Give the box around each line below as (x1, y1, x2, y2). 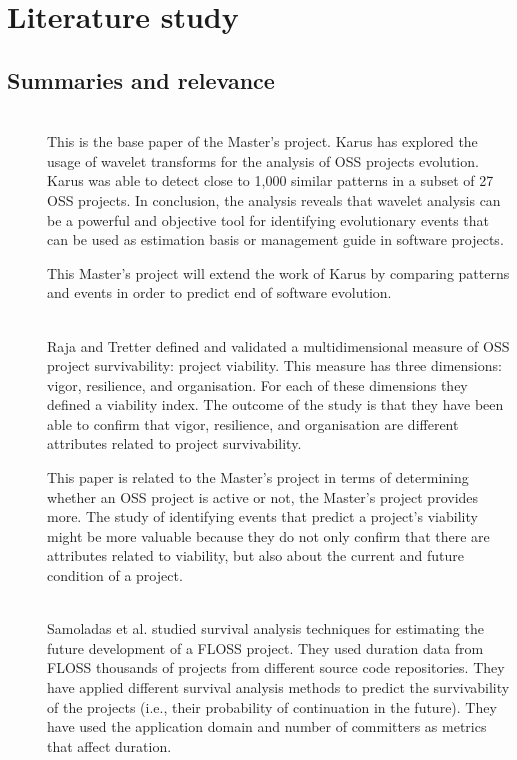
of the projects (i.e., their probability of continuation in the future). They (47, 696, 497, 717)
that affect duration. (47, 735, 172, 756)
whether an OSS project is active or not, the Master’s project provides (47, 486, 479, 507)
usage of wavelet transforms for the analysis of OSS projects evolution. (47, 150, 479, 171)
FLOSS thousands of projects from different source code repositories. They (47, 657, 505, 678)
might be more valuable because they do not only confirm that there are (47, 525, 490, 546)
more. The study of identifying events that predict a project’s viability (47, 506, 478, 527)
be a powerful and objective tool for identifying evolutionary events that (47, 209, 490, 230)
